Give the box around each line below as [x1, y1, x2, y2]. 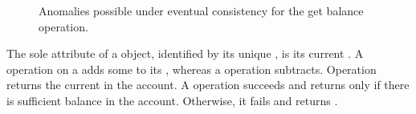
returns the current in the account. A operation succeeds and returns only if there [6, 76, 410, 93]
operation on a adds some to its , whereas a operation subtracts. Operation [6, 60, 377, 77]
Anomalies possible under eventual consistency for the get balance [39, 2, 364, 18]
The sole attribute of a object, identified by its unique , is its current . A [6, 45, 364, 62]
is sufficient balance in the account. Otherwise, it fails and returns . [6, 92, 338, 108]
